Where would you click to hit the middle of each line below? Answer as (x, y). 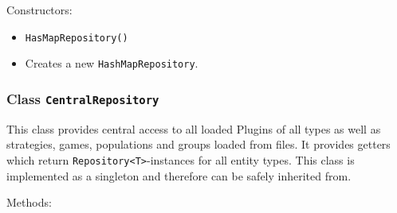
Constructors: (39, 10)
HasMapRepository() (77, 38)
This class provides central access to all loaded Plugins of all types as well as (194, 128)
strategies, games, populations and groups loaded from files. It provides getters (198, 144)
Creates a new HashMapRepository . (112, 63)
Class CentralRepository (83, 98)
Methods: (29, 202)
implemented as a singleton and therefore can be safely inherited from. (179, 175)
